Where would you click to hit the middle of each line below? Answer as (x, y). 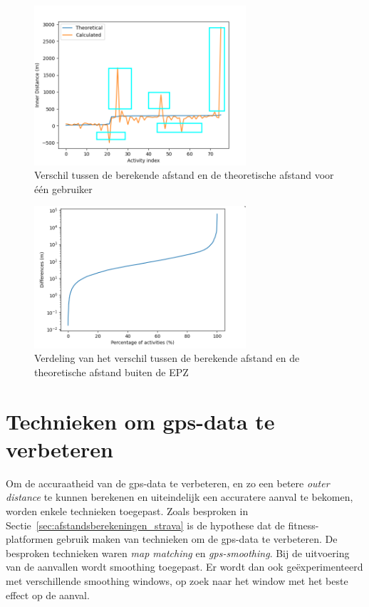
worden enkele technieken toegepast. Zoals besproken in (127, 511)
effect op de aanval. (48, 595)
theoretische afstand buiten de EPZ (111, 372)
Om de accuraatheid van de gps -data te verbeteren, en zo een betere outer (168, 483)
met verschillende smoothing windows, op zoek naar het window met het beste (177, 580)
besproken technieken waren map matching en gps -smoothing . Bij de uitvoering (178, 552)
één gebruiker (63, 188)
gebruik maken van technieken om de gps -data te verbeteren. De (197, 539)
